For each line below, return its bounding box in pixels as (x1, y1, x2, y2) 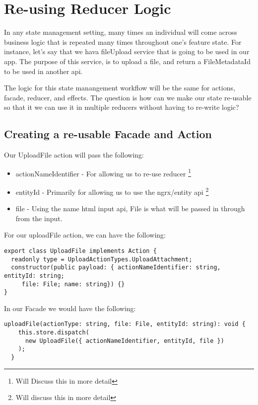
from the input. (15, 213, 63, 223)
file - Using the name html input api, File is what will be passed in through (15, 203, 245, 214)
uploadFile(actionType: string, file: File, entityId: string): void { (4, 321, 246, 328)
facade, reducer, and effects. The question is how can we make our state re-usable (4, 92, 252, 102)
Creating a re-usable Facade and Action (4, 126, 212, 142)
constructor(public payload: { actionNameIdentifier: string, (11, 264, 221, 271)
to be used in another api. (4, 66, 83, 76)
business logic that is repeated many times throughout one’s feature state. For (4, 36, 242, 47)
